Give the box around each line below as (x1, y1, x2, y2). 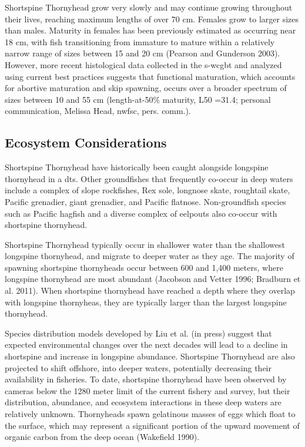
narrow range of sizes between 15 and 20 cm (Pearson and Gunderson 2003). (5, 47, 280, 59)
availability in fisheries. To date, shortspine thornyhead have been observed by (5, 373, 287, 385)
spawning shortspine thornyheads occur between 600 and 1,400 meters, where (5, 261, 283, 273)
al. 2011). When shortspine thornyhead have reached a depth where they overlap (5, 284, 295, 297)
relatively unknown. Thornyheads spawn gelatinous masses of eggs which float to (5, 408, 296, 420)
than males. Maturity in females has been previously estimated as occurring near (5, 24, 296, 36)
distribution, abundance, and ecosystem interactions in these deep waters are (5, 396, 281, 408)
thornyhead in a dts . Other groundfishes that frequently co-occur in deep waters (5, 172, 293, 184)
